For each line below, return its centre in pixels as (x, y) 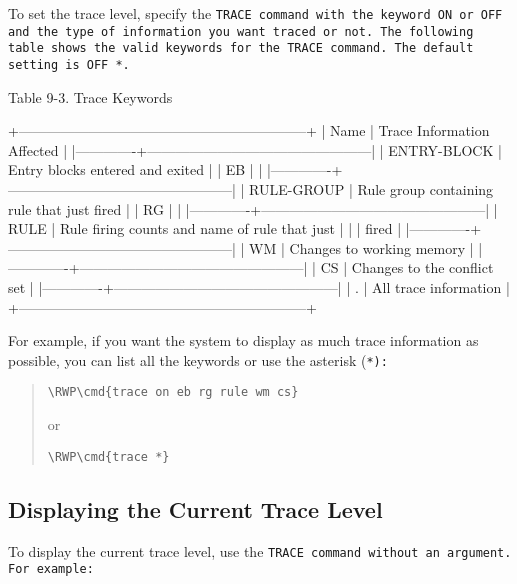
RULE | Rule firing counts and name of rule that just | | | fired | (205, 228)
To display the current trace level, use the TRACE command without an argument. (260, 550)
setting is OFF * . (69, 64)
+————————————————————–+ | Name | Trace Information (249, 130)
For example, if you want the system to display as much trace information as (243, 340)
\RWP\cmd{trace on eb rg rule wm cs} (173, 392)
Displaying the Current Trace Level (195, 508)
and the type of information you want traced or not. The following (241, 31)
